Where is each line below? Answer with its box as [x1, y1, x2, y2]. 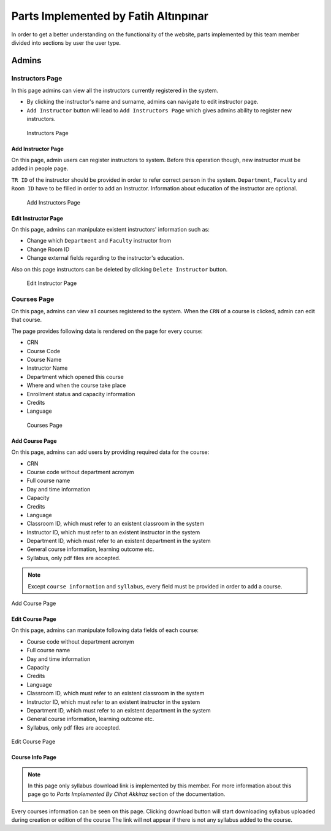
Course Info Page [11, 754, 56, 761]
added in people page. [11, 165, 69, 172]
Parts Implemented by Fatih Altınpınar [11, 9, 208, 23]
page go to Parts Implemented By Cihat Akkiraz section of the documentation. [28, 790, 226, 798]
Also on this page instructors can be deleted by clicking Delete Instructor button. [11, 265, 228, 273]
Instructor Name [26, 364, 68, 372]
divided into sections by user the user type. [11, 39, 121, 46]
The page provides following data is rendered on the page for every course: [11, 327, 203, 335]
